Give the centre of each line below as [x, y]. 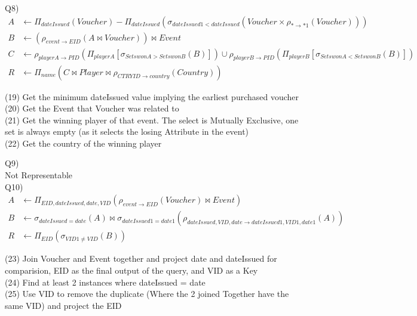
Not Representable [39, 175]
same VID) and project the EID [63, 305]
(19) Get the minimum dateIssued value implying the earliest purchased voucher [152, 96]
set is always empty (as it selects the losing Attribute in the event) [127, 131]
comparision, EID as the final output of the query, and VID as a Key [131, 270]
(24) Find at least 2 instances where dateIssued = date [105, 282]
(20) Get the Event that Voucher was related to [92, 108]
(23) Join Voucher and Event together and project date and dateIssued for [141, 258]
